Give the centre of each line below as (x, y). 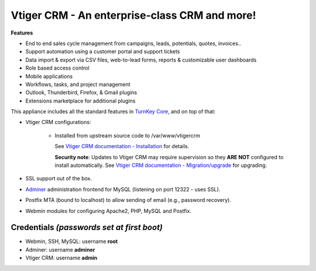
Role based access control (58, 68)
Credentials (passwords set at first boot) (87, 227)
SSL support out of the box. (59, 179)
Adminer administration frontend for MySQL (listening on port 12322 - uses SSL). (123, 189)
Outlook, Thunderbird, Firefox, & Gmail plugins (81, 92)
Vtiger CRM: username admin (61, 258)
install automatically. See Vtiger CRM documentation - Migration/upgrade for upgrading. (161, 165)
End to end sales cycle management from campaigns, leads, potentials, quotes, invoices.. (133, 43)
